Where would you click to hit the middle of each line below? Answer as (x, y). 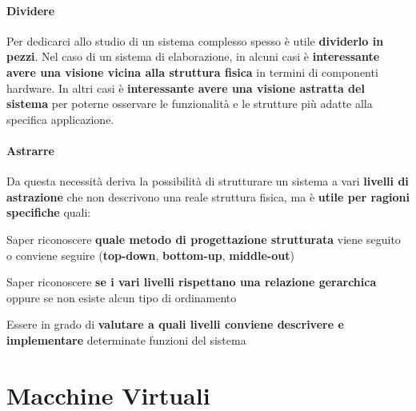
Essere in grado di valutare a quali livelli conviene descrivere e (175, 324)
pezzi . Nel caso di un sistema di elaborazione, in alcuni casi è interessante (193, 56)
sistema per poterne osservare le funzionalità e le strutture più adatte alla (190, 104)
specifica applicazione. (60, 119)
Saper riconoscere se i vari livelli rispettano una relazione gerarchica (192, 282)
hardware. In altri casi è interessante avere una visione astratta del (186, 88)
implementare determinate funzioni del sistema (126, 339)
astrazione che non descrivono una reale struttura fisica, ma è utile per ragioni (208, 196)
